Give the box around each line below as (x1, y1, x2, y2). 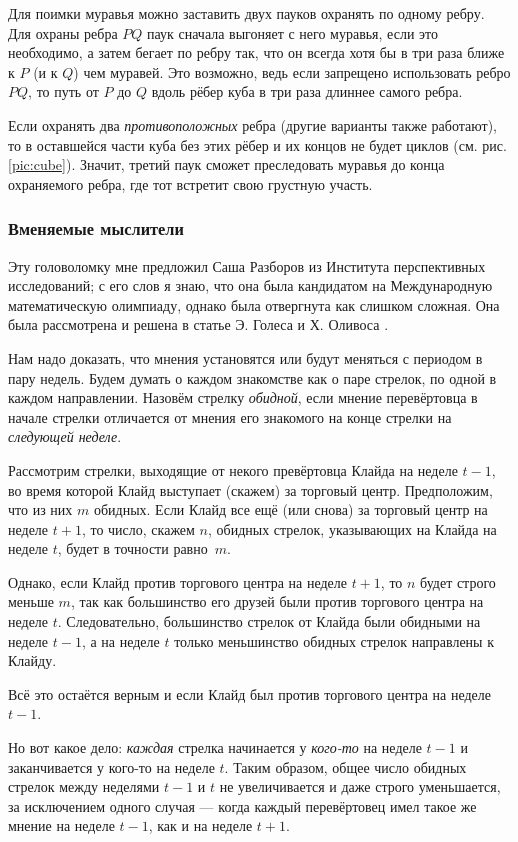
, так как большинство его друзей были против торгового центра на (70, 591, 484, 612)
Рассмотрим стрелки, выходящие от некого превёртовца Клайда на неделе (8, 459, 458, 480)
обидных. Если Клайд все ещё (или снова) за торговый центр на (93, 499, 488, 520)
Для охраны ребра (8, 22, 118, 43)
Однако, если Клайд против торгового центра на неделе (8, 571, 348, 592)
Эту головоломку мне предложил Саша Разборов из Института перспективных (8, 255, 486, 276)
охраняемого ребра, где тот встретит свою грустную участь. (8, 173, 373, 194)
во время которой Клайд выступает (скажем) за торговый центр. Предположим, (8, 479, 493, 500)
